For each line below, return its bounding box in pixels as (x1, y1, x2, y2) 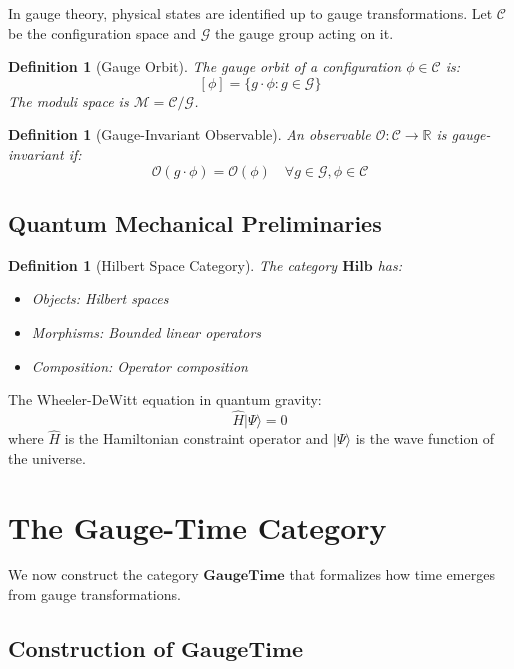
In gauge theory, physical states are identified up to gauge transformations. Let (8, 3, 493, 23)
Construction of (8, 633, 174, 664)
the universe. (8, 447, 86, 468)
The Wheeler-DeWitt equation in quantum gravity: (8, 389, 322, 410)
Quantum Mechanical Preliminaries (8, 207, 382, 238)
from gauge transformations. (8, 584, 181, 605)
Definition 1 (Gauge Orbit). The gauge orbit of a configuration (8, 56, 402, 77)
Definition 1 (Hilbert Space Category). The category (8, 254, 338, 275)
